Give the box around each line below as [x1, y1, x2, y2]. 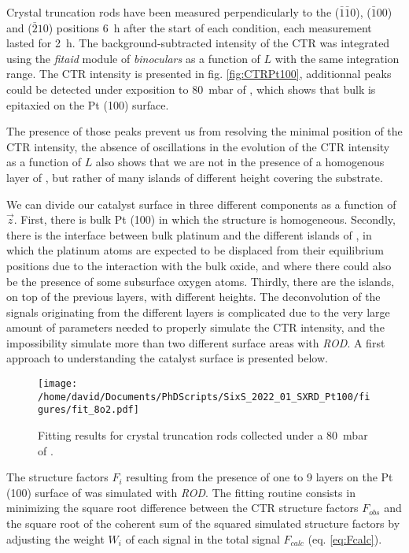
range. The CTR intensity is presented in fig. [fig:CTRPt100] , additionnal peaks [6, 65, 392, 82]
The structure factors [6, 469, 109, 485]
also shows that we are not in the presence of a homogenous [95, 154, 385, 170]
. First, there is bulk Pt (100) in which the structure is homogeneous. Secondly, [13, 211, 396, 228]
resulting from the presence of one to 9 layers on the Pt [126, 469, 393, 485]
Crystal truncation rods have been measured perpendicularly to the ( [6, 4, 340, 20]
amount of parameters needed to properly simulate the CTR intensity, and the [6, 319, 385, 336]
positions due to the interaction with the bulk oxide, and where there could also [6, 257, 392, 273]
